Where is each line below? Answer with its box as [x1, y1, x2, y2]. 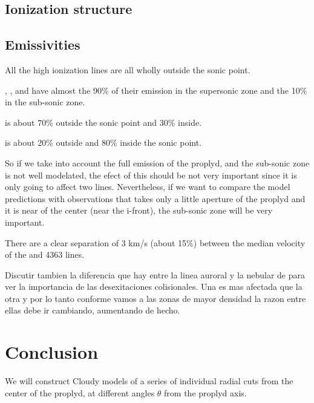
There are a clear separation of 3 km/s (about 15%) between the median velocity [5, 236, 306, 249]
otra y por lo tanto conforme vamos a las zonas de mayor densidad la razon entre [5, 292, 306, 304]
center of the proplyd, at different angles [5, 386, 155, 399]
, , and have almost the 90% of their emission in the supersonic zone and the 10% [5, 84, 307, 96]
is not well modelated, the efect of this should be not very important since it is [5, 168, 297, 181]
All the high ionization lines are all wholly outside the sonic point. [5, 63, 250, 76]
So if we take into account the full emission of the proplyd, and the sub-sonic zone [5, 156, 310, 169]
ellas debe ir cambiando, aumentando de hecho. [5, 304, 180, 316]
